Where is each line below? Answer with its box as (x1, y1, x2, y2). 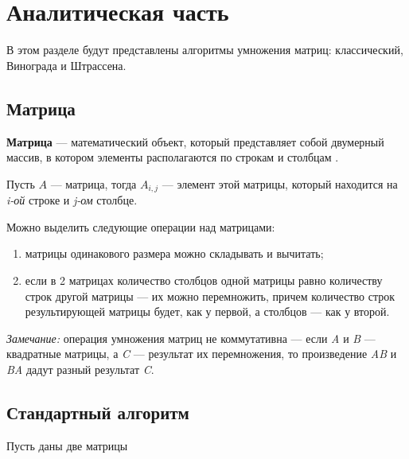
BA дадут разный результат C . (6, 360, 154, 377)
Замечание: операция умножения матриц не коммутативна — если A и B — (6, 329, 376, 346)
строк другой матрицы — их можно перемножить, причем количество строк (25, 287, 395, 304)
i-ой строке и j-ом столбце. (6, 192, 138, 208)
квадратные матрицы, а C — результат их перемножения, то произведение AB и (6, 345, 397, 362)
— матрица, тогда (50, 175, 137, 192)
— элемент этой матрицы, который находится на (162, 175, 398, 192)
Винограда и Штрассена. (6, 56, 127, 73)
